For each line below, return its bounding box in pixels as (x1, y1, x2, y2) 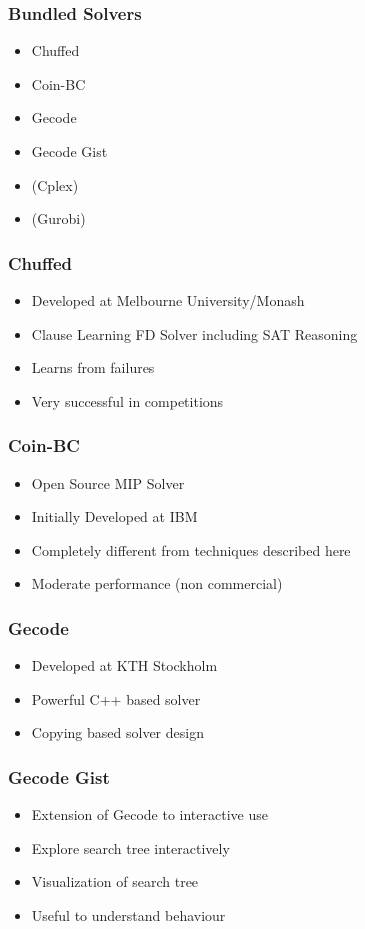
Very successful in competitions (31, 390, 224, 411)
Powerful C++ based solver (31, 688, 201, 709)
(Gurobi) (31, 208, 86, 229)
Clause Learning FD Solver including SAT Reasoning (31, 323, 358, 344)
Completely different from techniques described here (31, 539, 351, 560)
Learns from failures (31, 357, 155, 378)
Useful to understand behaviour (31, 904, 226, 925)
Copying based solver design (31, 722, 204, 743)
